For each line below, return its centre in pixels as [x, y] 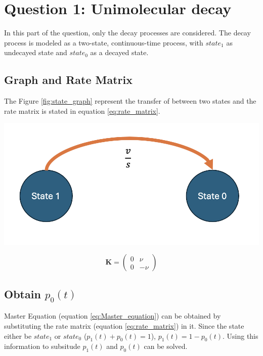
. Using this [240, 336]
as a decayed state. [119, 52]
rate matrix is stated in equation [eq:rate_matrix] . [82, 110]
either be [18, 336]
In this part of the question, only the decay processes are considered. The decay [127, 33]
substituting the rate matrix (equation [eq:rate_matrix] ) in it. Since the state [124, 325]
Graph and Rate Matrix [68, 80]
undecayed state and [36, 52]
